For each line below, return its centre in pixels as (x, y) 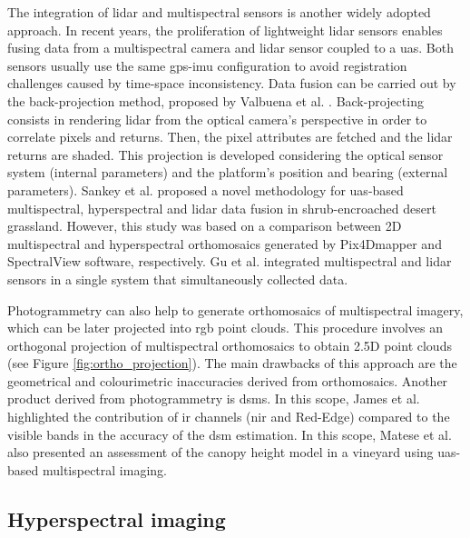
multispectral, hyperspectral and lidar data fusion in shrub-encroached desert (222, 208)
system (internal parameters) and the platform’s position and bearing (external (228, 172)
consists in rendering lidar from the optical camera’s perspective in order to (217, 119)
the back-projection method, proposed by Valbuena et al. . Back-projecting (215, 100)
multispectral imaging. (104, 469)
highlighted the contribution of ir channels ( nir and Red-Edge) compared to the (229, 417)
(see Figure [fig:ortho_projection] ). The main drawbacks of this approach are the (232, 363)
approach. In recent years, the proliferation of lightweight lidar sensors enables (225, 30)
